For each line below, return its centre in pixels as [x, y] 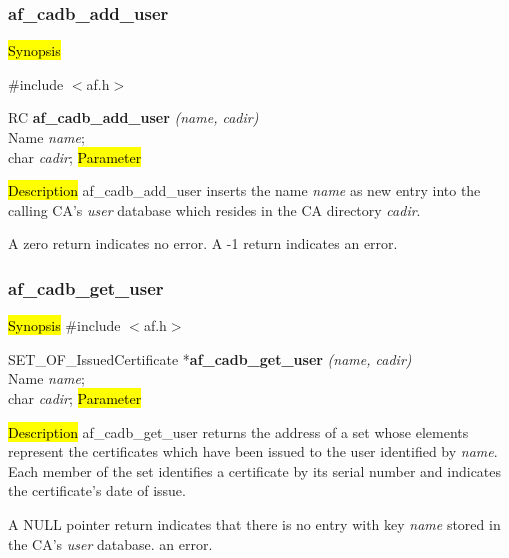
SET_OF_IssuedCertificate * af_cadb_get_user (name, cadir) [210, 358]
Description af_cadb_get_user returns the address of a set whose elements [238, 431]
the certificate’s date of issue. [97, 490]
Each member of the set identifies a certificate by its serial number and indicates [255, 470]
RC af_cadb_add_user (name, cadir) [133, 117]
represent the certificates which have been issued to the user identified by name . [253, 451]
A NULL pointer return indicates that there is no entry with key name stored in [254, 523]
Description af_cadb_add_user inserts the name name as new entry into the [244, 190]
